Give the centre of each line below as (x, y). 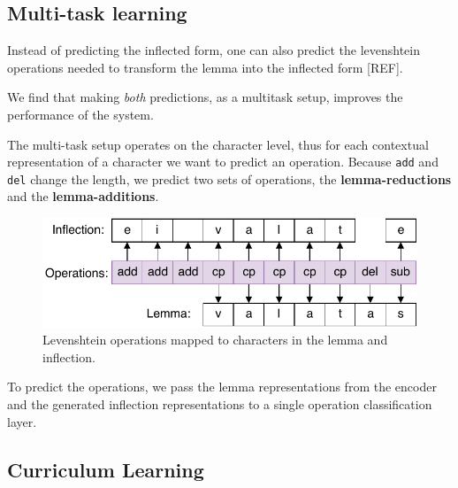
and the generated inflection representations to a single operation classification (220, 403)
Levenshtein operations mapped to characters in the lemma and (215, 340)
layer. (22, 421)
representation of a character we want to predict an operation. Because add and (223, 162)
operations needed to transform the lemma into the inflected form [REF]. (205, 67)
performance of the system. (80, 114)
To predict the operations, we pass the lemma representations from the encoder (222, 387)
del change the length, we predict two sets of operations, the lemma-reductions (229, 178)
